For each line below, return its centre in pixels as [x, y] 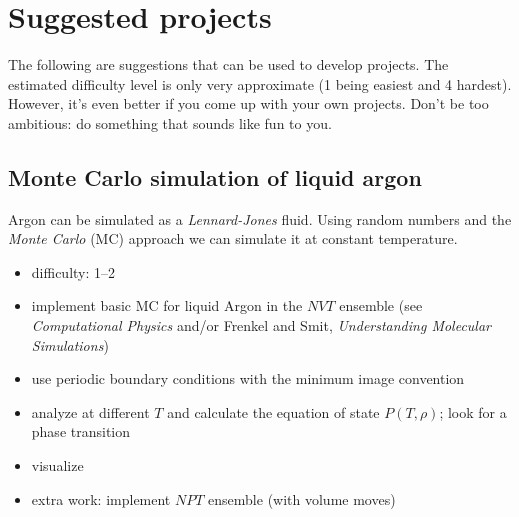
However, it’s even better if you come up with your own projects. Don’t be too [248, 103]
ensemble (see [381, 305]
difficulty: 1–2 [73, 271]
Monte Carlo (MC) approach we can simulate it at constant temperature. [233, 238]
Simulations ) [70, 344]
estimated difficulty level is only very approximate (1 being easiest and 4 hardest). [260, 83]
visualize [57, 465]
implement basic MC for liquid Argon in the [167, 305]
